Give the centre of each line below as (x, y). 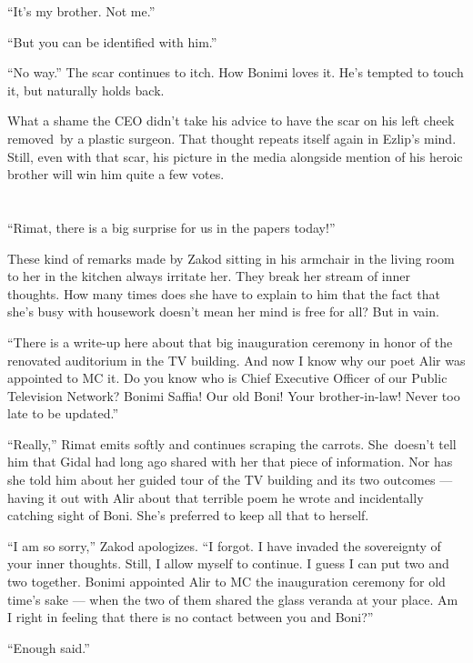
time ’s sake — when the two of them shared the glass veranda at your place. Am (233, 599)
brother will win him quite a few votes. (116, 174)
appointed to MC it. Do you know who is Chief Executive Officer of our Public (227, 378)
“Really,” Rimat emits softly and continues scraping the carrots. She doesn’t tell (232, 443)
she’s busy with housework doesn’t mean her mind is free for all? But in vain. (223, 311)
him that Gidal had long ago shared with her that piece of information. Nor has (230, 462)
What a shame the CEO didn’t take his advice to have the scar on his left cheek (231, 121)
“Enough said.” (49, 647)
